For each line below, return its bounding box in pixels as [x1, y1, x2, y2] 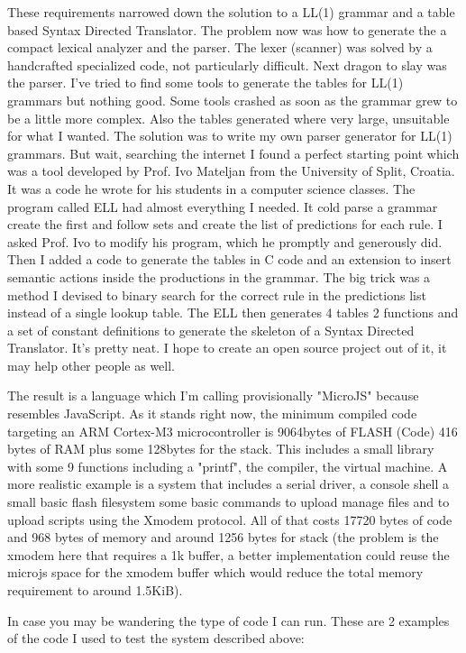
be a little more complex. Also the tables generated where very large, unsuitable [7, 108, 450, 127]
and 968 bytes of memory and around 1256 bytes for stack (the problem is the [7, 528, 439, 547]
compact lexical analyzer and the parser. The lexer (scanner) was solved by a [7, 38, 433, 57]
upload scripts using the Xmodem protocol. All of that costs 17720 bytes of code [7, 510, 452, 529]
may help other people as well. [7, 355, 175, 374]
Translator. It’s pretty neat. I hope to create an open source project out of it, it [7, 338, 447, 357]
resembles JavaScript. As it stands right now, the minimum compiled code [7, 404, 417, 423]
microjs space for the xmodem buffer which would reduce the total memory [7, 563, 424, 582]
